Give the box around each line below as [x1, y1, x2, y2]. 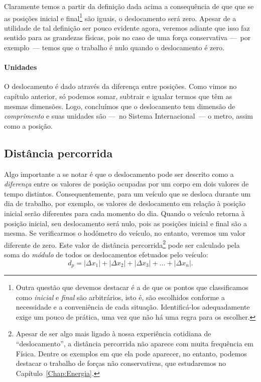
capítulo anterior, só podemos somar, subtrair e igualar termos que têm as [4, 91, 232, 102]
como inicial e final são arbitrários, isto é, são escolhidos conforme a [16, 292, 225, 302]
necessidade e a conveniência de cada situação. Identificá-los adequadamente [16, 302, 250, 312]
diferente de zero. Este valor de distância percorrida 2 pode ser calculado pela [4, 238, 240, 250]
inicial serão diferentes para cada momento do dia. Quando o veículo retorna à [4, 208, 245, 218]
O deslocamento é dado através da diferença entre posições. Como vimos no [4, 81, 237, 91]
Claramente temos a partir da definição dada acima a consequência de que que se [4, 1, 254, 11]
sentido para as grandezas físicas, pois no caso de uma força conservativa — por [4, 32, 251, 43]
